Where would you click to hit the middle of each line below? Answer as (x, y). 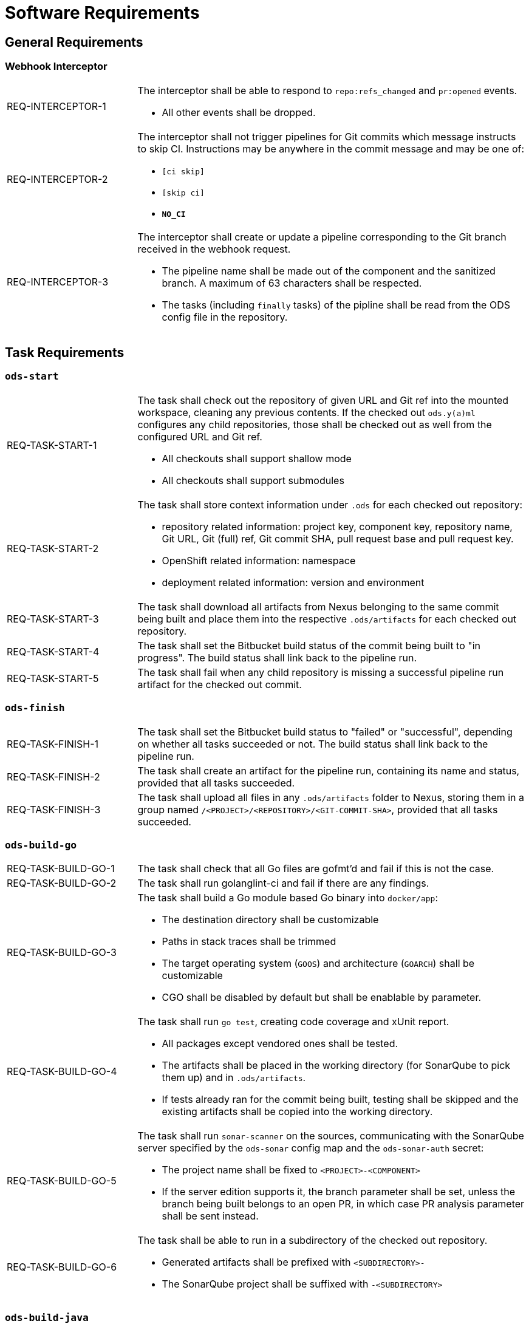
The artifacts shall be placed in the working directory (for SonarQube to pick (336, 1066)
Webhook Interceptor (56, 67)
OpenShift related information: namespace (259, 560)
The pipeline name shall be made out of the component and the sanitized (329, 271)
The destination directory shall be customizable (270, 920)
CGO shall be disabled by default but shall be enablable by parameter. (322, 998)
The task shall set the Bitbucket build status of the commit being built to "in (309, 645)
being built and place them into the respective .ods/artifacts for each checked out (327, 619)
